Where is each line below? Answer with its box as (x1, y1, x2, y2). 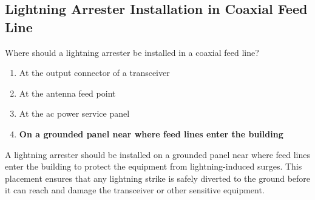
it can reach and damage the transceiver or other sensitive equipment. (5, 184, 265, 196)
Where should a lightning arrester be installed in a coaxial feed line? (5, 46, 259, 58)
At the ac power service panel (19, 107, 130, 120)
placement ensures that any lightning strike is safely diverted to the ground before (5, 171, 311, 184)
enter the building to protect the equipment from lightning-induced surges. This (5, 160, 302, 173)
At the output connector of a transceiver (19, 66, 170, 79)
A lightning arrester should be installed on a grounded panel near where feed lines (5, 148, 311, 160)
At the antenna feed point (19, 86, 116, 99)
